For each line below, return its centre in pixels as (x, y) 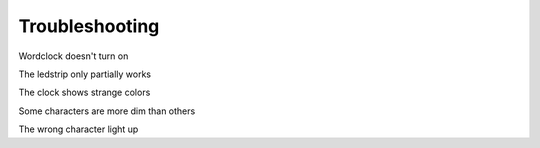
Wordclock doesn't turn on (73, 56)
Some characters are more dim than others (107, 111)
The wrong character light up (78, 129)
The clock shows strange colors (84, 92)
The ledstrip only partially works (85, 74)
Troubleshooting (89, 26)
